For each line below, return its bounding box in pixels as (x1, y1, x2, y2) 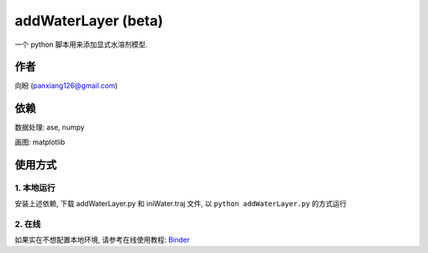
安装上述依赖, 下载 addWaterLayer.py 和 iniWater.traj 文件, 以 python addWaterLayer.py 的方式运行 (14, 198, 347, 208)
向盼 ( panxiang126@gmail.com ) (14, 81, 118, 90)
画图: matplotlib (14, 137, 65, 147)
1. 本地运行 (14, 182, 55, 194)
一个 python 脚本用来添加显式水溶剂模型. (14, 40, 148, 49)
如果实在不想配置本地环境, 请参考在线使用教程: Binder (14, 235, 190, 245)
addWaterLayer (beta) (14, 12, 164, 29)
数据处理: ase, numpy (14, 123, 85, 132)
